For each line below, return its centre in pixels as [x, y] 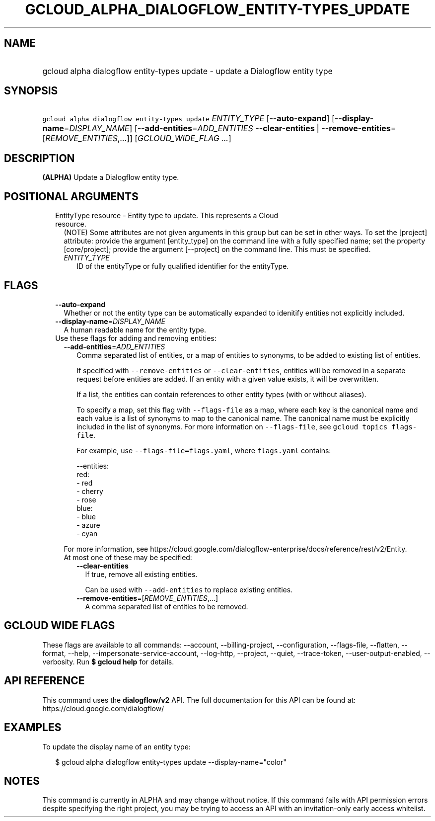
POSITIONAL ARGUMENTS [71, 196]
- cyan [87, 533]
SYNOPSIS [31, 91]
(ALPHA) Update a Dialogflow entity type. [111, 177]
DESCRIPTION [39, 158]
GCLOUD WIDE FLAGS [60, 626]
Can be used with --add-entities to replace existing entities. [189, 589]
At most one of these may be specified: [128, 557]
